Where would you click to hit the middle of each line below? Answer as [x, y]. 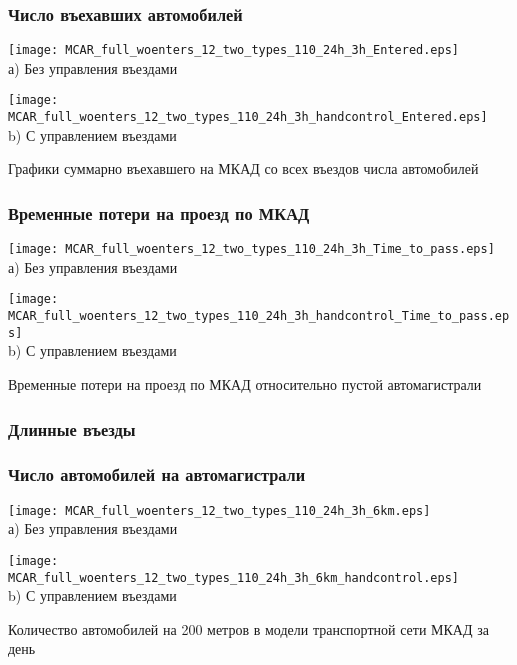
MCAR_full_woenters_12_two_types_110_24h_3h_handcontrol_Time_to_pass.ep [259, 316]
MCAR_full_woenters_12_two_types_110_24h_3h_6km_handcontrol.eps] [234, 577]
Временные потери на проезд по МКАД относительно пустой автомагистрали [245, 384]
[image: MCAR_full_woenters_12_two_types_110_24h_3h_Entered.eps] [234, 50]
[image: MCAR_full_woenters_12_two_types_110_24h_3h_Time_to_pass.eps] [251, 249]
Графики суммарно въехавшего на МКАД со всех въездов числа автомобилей [243, 168]
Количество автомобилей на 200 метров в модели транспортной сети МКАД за [248, 628]
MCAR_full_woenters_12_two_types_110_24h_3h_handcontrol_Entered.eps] [248, 117]
